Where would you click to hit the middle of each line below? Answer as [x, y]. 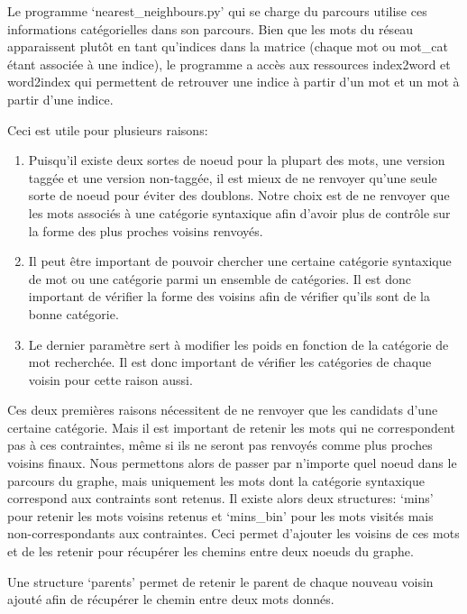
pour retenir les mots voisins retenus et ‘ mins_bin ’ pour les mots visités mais [220, 515]
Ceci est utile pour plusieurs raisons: [108, 129]
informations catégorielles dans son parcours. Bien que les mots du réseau [211, 28]
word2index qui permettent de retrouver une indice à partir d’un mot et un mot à [233, 82]
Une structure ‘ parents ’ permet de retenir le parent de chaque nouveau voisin [220, 581]
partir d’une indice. [60, 99]
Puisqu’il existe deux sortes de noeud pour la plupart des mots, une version [237, 160]
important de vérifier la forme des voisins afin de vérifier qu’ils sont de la [229, 296]
